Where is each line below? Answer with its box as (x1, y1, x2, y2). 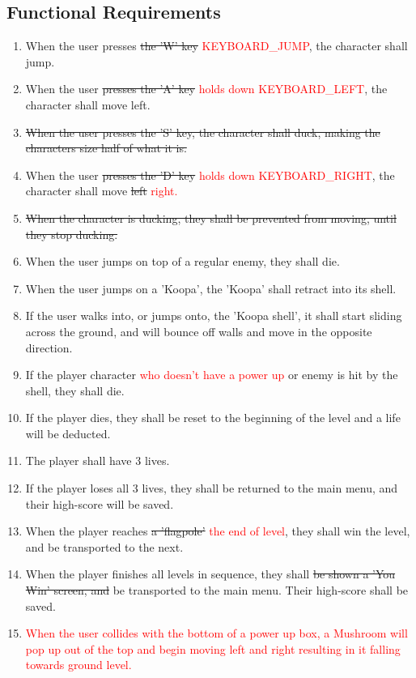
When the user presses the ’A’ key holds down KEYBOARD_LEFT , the (25, 80, 388, 97)
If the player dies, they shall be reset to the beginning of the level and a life (25, 409, 401, 426)
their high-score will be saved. (25, 495, 174, 512)
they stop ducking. (25, 225, 118, 242)
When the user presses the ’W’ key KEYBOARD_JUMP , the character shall (25, 37, 408, 54)
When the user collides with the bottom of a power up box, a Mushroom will (25, 625, 408, 642)
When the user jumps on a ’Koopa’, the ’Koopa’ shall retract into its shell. (25, 279, 397, 296)
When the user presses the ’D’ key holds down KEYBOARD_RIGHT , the (25, 166, 395, 183)
